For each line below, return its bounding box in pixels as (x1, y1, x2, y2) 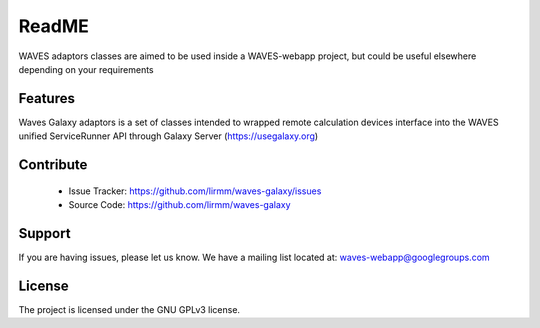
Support (18, 225, 71, 242)
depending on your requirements (18, 63, 154, 75)
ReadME (18, 15, 89, 37)
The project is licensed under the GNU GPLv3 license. (18, 303, 240, 315)
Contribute (18, 156, 88, 174)
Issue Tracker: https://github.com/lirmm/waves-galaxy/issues (68, 185, 322, 197)
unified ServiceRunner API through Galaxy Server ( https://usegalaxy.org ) (18, 130, 319, 142)
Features (18, 90, 75, 107)
